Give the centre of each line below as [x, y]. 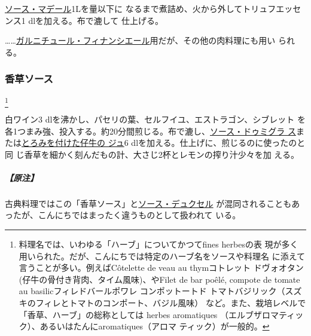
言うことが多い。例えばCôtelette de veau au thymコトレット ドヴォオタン [161, 268]
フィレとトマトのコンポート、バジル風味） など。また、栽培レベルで [171, 303]
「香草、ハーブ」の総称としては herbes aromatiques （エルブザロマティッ [161, 314]
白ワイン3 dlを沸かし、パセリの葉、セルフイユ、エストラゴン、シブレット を [155, 119]
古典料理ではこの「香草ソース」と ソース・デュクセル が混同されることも [148, 203]
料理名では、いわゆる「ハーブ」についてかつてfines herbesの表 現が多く [158, 244]
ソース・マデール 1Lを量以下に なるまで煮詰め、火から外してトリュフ [141, 8]
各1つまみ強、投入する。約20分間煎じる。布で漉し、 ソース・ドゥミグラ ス [150, 131]
